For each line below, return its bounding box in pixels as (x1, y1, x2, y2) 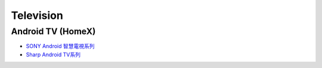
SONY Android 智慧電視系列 (26, 43, 95, 50)
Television (11, 9, 64, 22)
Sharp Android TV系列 (26, 51, 80, 58)
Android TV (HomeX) (11, 26, 96, 37)
